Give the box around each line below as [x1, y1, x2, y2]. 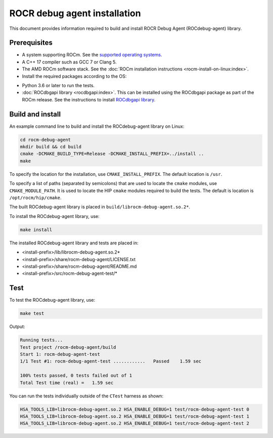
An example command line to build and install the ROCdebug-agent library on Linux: [9, 123, 185, 129]
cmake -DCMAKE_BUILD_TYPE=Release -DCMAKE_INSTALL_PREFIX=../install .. [20, 151, 204, 157]
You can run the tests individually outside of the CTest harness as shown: [9, 393, 164, 399]
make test [20, 311, 44, 316]
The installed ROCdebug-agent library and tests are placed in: [9, 240, 139, 246]
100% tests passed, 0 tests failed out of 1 [20, 373, 132, 379]
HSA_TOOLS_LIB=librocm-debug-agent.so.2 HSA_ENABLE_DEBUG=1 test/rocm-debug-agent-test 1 [20, 413, 250, 419]
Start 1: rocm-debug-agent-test [20, 351, 101, 357]
